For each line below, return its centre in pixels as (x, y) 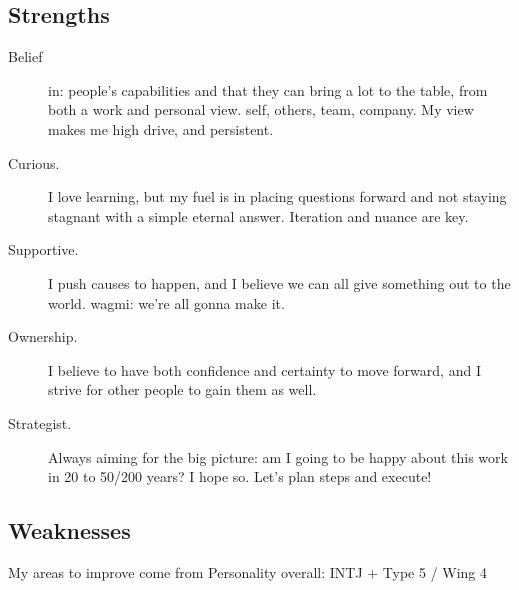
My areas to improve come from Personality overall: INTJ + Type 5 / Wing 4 (248, 571)
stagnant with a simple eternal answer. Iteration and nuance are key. (258, 215)
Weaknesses (69, 530)
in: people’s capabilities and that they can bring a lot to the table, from (268, 89)
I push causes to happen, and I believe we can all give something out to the (279, 282)
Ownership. (43, 336)
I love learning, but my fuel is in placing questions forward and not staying (277, 196)
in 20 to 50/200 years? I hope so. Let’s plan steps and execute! (240, 476)
